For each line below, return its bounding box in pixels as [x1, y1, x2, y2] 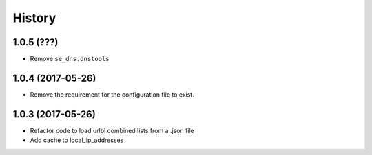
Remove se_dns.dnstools [30, 55, 110, 63]
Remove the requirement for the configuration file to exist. [30, 90, 194, 99]
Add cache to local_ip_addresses [30, 136, 124, 144]
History [12, 10, 56, 25]
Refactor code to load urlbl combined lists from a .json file [30, 126, 194, 134]
